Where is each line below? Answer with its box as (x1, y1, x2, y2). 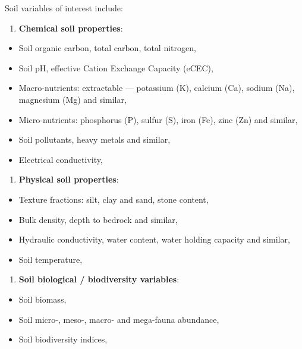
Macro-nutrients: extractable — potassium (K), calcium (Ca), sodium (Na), (18, 81, 295, 94)
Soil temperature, (18, 253, 83, 265)
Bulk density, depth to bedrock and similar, (18, 213, 178, 225)
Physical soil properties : (18, 173, 119, 185)
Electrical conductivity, (18, 153, 103, 165)
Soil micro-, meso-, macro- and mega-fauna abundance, (18, 313, 219, 325)
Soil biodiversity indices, (18, 333, 108, 345)
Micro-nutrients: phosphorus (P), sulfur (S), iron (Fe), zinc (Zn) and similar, (18, 113, 298, 125)
